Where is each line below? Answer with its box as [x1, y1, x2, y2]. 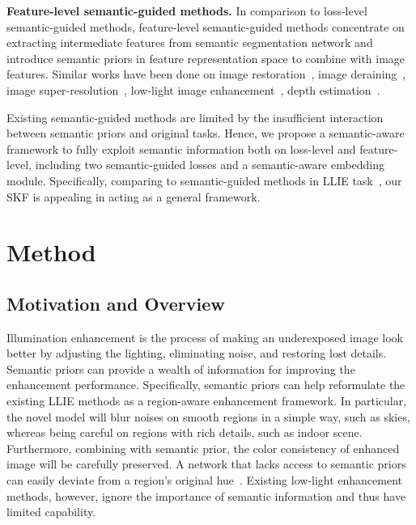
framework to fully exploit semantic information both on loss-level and [6, 140, 356, 157]
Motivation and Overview [6, 290, 225, 315]
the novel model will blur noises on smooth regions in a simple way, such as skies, [6, 408, 410, 425]
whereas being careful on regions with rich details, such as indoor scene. [6, 424, 363, 441]
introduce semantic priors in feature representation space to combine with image [6, 49, 405, 66]
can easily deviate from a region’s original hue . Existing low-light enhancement [6, 472, 403, 489]
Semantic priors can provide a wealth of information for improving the [6, 360, 355, 377]
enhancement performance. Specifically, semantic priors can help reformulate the [6, 376, 405, 393]
